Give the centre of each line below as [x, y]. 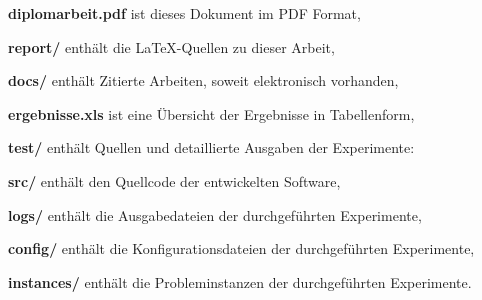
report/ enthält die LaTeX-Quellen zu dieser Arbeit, [171, 46]
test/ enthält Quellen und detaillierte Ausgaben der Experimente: [211, 147]
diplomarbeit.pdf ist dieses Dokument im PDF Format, [184, 13]
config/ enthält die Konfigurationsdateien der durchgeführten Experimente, [241, 248]
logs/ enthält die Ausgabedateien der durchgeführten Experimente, [215, 214]
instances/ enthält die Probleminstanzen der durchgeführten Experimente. [240, 281]
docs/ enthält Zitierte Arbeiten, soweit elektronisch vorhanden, [203, 80]
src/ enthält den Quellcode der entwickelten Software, [174, 180]
